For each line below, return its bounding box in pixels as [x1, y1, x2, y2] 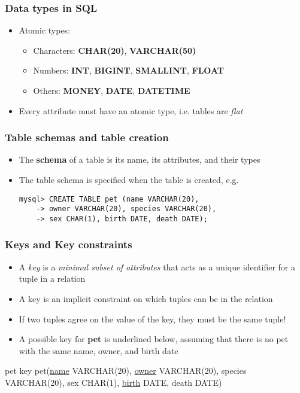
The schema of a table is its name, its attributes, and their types [19, 153, 260, 166]
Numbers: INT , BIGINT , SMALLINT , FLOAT [33, 64, 225, 77]
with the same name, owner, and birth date [19, 344, 178, 357]
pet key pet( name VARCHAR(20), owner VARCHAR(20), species [5, 364, 247, 377]
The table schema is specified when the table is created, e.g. [19, 173, 239, 185]
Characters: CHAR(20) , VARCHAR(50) [33, 44, 196, 56]
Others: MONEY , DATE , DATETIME [33, 84, 190, 96]
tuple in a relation [19, 272, 86, 285]
